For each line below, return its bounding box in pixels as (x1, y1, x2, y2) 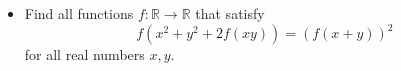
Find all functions (24, 3, 134, 23)
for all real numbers (24, 44, 145, 65)
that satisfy (195, 3, 265, 23)
